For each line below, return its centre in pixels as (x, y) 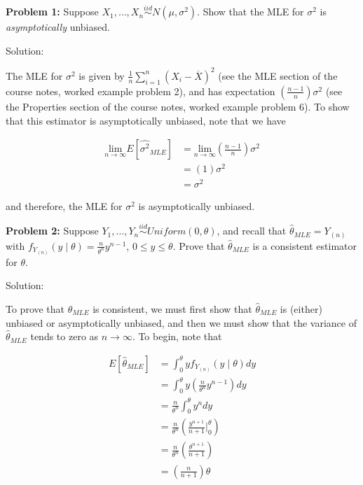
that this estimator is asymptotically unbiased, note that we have (146, 120)
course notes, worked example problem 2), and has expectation (141, 91)
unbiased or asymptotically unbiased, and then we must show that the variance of (181, 322)
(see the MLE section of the (278, 75)
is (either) (301, 308)
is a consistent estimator (305, 245)
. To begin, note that (177, 336)
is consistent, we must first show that (172, 308)
